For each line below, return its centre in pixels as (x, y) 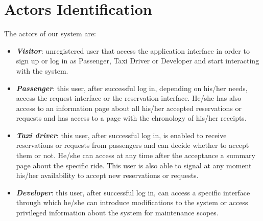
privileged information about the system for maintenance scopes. (117, 213)
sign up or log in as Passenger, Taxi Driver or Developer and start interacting (138, 61)
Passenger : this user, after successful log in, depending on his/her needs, (132, 88)
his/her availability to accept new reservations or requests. (107, 175)
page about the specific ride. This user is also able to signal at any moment (134, 165)
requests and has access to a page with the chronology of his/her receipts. (131, 118)
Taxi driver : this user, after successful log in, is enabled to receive (121, 135)
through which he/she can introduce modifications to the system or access (132, 202)
